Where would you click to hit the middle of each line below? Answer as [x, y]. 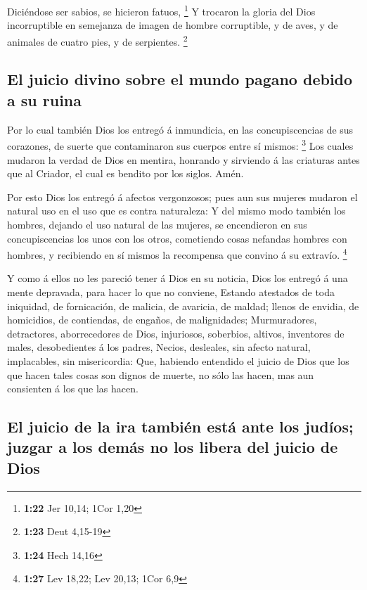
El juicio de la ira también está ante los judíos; [180, 427]
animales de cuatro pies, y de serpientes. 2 [97, 40]
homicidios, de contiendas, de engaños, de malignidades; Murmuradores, [162, 320]
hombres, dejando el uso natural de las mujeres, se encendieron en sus [157, 224]
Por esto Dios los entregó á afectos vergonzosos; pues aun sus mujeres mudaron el [182, 197]
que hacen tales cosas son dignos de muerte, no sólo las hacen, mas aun [161, 374]
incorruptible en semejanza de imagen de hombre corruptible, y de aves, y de [173, 25]
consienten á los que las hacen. [73, 389]
